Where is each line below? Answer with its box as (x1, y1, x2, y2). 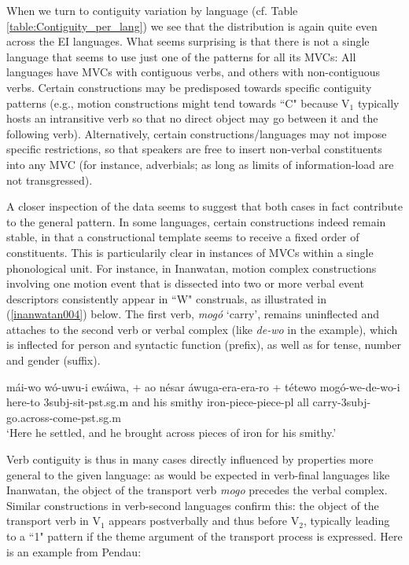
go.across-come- (6, 409, 82, 425)
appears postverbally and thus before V (109, 512, 300, 529)
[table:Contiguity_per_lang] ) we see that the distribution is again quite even (6, 17, 378, 34)
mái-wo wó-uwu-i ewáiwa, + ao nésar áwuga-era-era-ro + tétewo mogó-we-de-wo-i (6, 378, 400, 394)
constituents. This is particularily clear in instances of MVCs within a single (6, 244, 374, 260)
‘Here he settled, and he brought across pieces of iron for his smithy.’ (6, 424, 337, 441)
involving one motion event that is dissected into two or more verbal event (6, 275, 364, 292)
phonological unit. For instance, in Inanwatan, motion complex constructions (6, 259, 377, 276)
